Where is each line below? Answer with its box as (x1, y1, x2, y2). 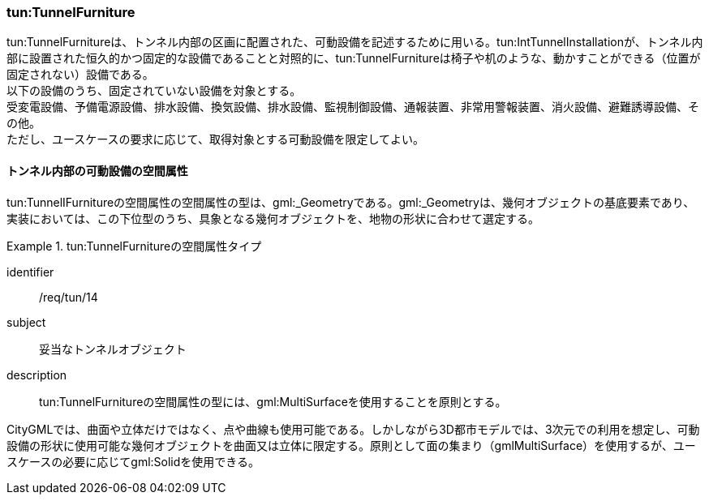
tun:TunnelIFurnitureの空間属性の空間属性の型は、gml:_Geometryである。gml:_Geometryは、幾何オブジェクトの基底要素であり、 (6, 195, 695, 209)
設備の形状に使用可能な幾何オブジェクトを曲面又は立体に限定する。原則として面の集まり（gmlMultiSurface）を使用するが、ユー (6, 438, 696, 452)
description (6, 367, 67, 382)
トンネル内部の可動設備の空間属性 (6, 163, 188, 178)
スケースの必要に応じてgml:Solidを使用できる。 (6, 454, 260, 469)
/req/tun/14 (39, 289, 98, 304)
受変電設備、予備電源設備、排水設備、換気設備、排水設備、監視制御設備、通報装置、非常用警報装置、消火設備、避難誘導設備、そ (6, 100, 699, 114)
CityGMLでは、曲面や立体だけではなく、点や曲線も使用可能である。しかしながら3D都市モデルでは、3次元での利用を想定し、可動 (6, 422, 700, 436)
